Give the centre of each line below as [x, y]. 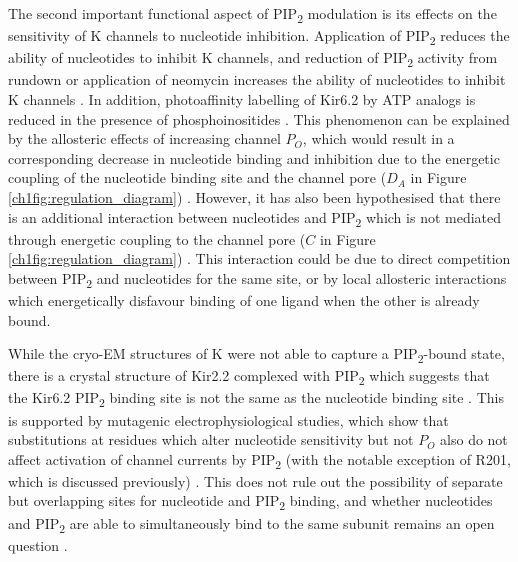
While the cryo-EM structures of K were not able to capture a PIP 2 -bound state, [256, 354]
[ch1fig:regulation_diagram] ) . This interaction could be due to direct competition [259, 258]
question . [38, 544]
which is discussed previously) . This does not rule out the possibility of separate [255, 480]
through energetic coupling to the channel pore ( [157, 238]
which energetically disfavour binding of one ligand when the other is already [244, 299]
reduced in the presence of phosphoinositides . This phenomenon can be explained [259, 118]
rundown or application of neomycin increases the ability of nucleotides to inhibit [257, 79]
